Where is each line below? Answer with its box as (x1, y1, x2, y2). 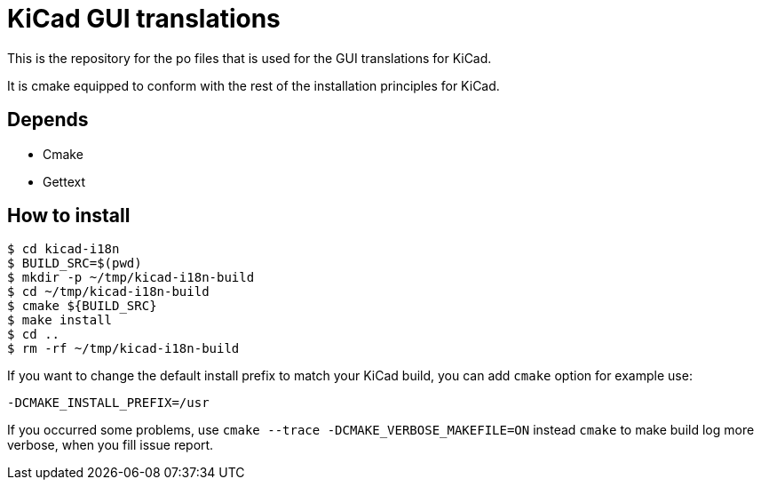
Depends (7, 108, 89, 132)
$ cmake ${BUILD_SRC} (7, 299, 157, 314)
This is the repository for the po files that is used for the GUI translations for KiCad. (7, 50, 492, 66)
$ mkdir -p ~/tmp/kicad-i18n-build (7, 270, 255, 285)
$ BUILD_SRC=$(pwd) (7, 256, 142, 271)
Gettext (43, 173, 85, 189)
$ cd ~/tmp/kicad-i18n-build (7, 284, 210, 299)
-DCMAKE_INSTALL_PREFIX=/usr (7, 395, 210, 411)
